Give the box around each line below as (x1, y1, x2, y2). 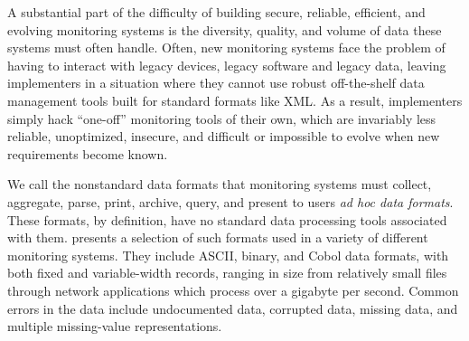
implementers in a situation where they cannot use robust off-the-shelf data (7, 73, 425, 92)
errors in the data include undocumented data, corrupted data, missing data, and (7, 298, 458, 317)
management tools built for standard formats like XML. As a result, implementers (7, 90, 463, 109)
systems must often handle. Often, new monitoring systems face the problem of (7, 38, 446, 57)
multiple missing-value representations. (7, 317, 222, 336)
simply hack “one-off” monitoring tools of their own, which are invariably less (7, 109, 436, 128)
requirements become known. (7, 144, 168, 163)
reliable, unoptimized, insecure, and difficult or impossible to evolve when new (7, 127, 440, 146)
